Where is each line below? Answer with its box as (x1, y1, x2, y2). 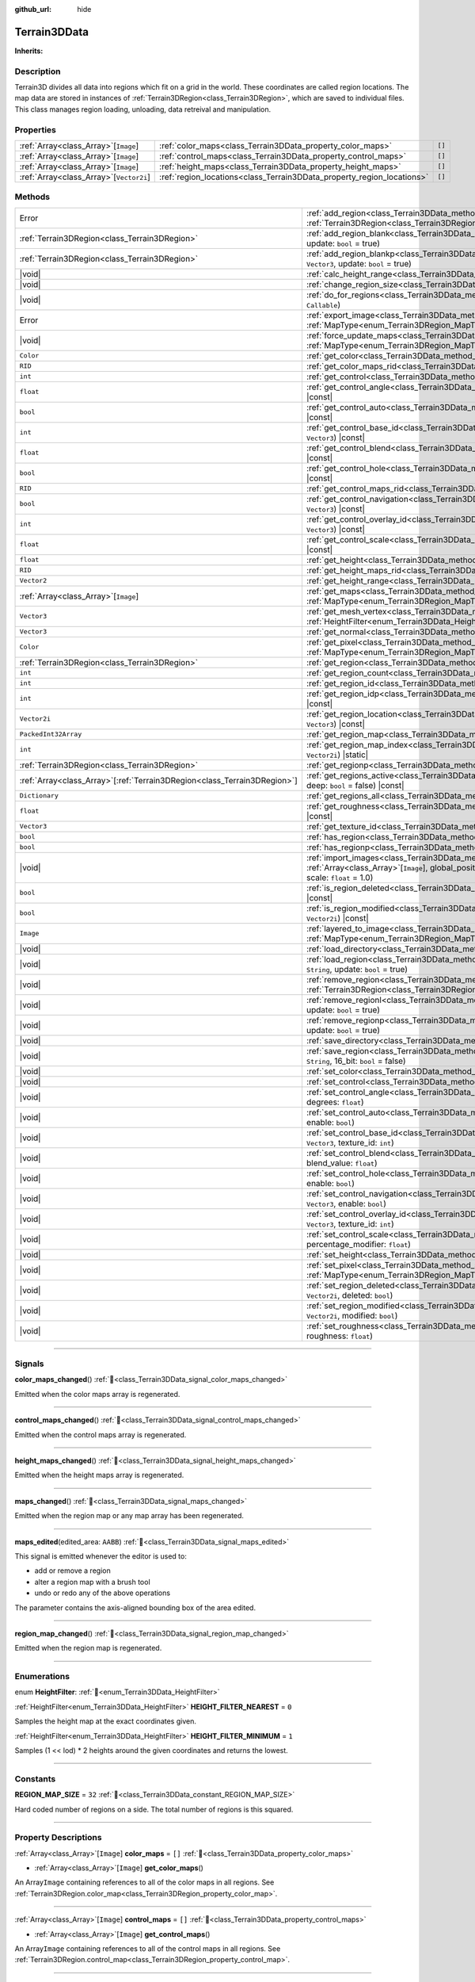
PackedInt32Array (19, 730, 82, 739)
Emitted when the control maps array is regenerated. (14, 1429, 187, 1439)
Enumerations (14, 1671, 70, 1682)
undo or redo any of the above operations (34, 1588, 170, 1597)
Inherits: (14, 46, 44, 55)
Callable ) (306, 299, 341, 310)
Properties (14, 124, 57, 135)
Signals (14, 1358, 44, 1369)
